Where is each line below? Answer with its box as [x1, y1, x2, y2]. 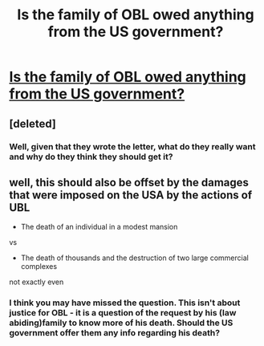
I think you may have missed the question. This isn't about [9, 297, 241, 308]
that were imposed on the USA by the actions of [9, 188, 253, 201]
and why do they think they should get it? [9, 151, 173, 162]
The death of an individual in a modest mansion [20, 222, 178, 232]
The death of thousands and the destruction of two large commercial [20, 253, 250, 263]
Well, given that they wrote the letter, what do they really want [9, 140, 256, 152]
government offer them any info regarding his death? [9, 328, 220, 339]
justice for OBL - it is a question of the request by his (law [9, 307, 237, 319]
